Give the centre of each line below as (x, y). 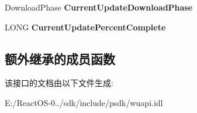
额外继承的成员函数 (60, 58)
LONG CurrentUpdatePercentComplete (85, 27)
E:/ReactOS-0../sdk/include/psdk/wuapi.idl (84, 102)
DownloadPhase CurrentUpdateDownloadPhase (99, 7)
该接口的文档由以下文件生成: (59, 83)
